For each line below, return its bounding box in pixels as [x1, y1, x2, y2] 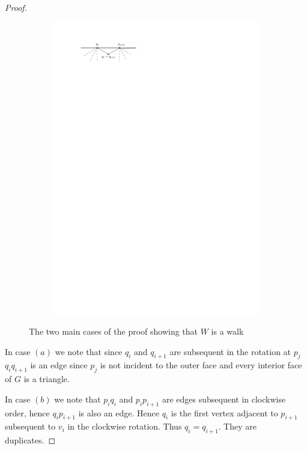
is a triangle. [23, 372, 70, 385]
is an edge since [30, 359, 88, 371]
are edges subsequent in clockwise [162, 392, 286, 405]
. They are [218, 420, 257, 433]
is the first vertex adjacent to [171, 406, 278, 419]
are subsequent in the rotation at [169, 345, 291, 357]
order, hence [5, 406, 50, 419]
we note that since [55, 345, 123, 357]
